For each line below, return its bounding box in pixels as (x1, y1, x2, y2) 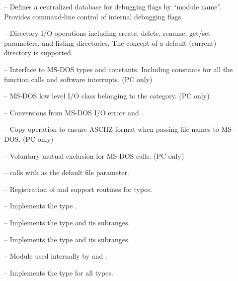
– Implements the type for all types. (4, 267, 113, 278)
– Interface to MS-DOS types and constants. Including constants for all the (4, 64, 233, 74)
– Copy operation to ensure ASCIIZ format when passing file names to (4, 124, 219, 134)
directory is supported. (4, 47, 73, 58)
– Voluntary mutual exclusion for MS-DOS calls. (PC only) (4, 150, 184, 161)
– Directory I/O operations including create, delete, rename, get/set (4, 28, 211, 38)
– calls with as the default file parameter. (4, 167, 129, 178)
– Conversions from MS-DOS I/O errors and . (4, 107, 144, 117)
